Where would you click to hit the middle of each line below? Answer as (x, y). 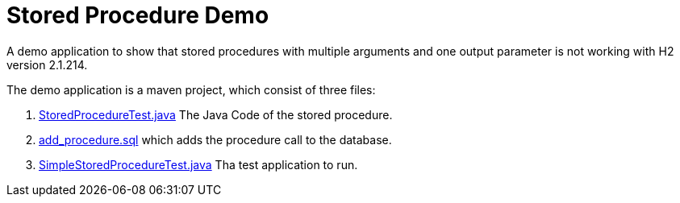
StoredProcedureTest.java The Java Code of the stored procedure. (216, 114)
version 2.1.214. (47, 64)
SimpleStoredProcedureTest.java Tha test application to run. (198, 164)
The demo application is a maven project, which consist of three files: (191, 89)
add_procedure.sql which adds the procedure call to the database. (215, 139)
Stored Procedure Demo (138, 15)
